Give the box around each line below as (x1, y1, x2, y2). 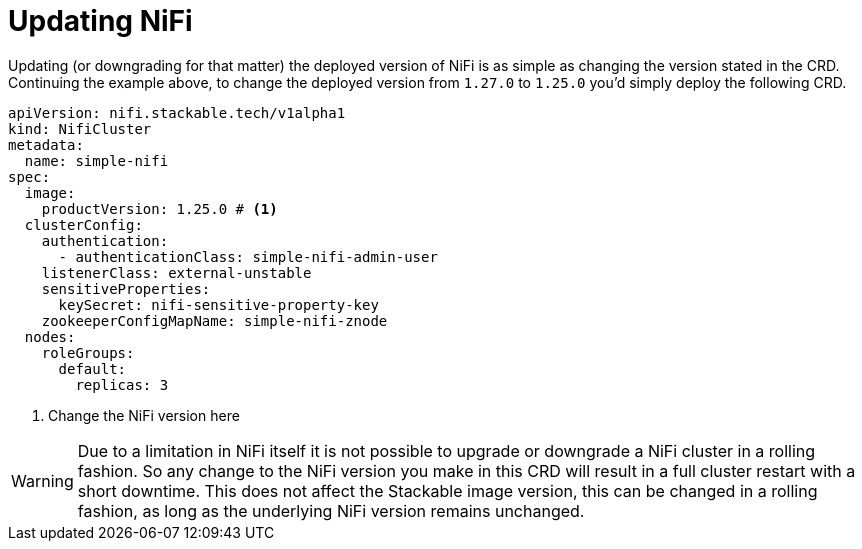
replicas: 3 (75, 376, 169, 393)
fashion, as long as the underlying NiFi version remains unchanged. (77, 500, 585, 521)
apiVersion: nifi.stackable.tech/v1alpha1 (8, 104, 346, 121)
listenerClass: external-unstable (41, 264, 312, 281)
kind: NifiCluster (8, 120, 152, 137)
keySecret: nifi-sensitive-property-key (58, 296, 379, 313)
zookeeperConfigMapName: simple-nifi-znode (41, 312, 388, 329)
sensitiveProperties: (41, 280, 211, 297)
